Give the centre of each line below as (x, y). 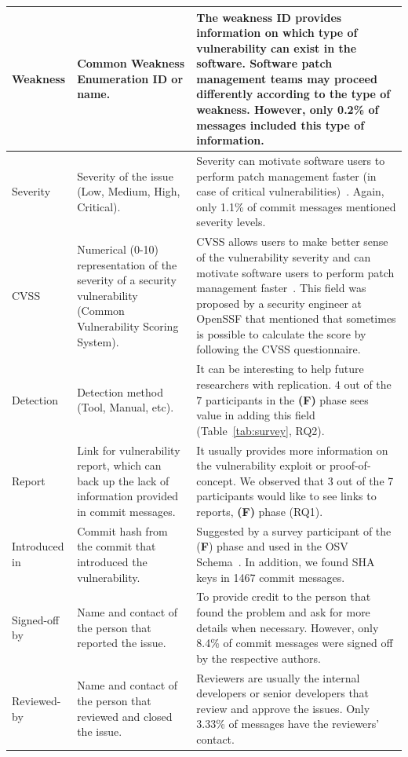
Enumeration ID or (130, 78)
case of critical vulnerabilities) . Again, (290, 191)
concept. (216, 480)
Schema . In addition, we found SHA (286, 561)
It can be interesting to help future (280, 369)
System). (98, 341)
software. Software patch (264, 63)
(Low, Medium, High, (129, 191)
